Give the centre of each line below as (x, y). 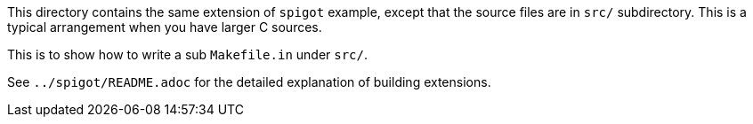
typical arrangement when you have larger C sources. (165, 27)
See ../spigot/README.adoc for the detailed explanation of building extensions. (249, 82)
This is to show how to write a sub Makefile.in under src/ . (188, 54)
